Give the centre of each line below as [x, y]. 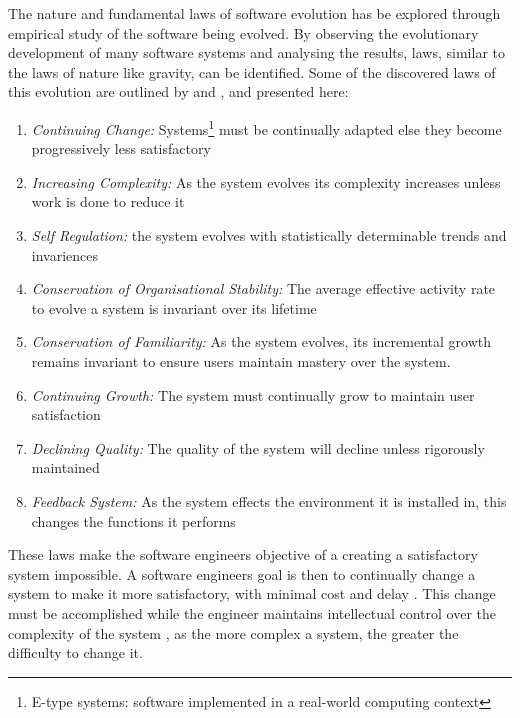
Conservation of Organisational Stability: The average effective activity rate [263, 288]
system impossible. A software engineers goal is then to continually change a [242, 573]
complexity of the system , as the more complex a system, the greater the [233, 632]
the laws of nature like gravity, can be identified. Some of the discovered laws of [252, 71]
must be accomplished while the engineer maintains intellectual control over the [252, 612]
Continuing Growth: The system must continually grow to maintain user [253, 394]
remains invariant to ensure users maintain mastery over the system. [241, 360]
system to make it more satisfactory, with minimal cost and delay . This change [252, 593]
